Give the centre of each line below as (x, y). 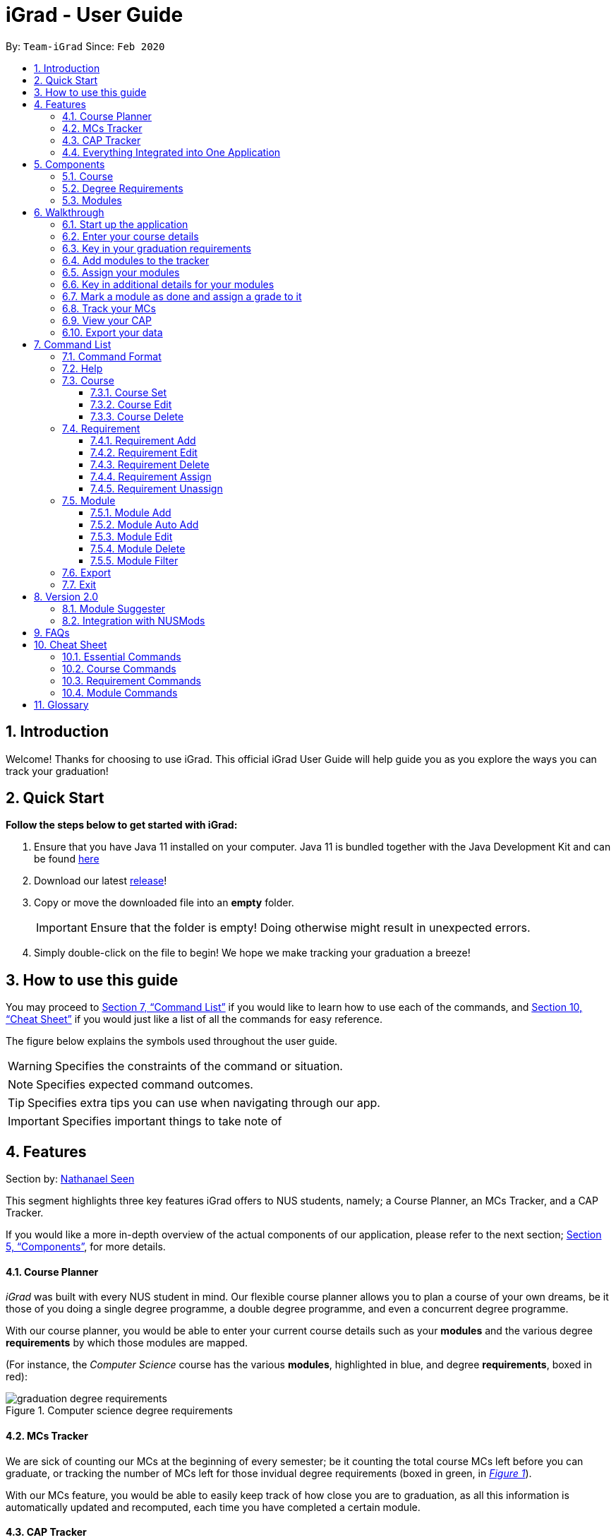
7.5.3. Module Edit (132, 536)
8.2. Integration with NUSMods (134, 620)
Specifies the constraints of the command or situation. (199, 1066)
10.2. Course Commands (119, 668)
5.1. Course (88, 176)
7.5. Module (89, 500)
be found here (67, 859)
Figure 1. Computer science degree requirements (119, 1411)
